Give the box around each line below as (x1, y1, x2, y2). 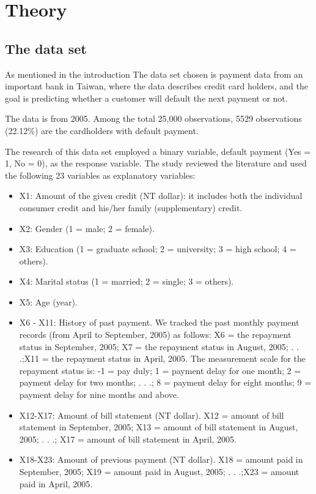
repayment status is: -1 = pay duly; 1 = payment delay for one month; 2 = (19, 364, 301, 376)
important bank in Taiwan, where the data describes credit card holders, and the (5, 80, 308, 92)
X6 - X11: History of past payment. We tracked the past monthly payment (19, 316, 299, 329)
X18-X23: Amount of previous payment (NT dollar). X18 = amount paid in (19, 453, 303, 466)
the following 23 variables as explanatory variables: (5, 168, 196, 181)
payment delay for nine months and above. (19, 388, 179, 401)
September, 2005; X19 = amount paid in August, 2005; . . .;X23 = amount (19, 465, 299, 478)
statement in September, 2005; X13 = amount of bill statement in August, (19, 421, 298, 433)
